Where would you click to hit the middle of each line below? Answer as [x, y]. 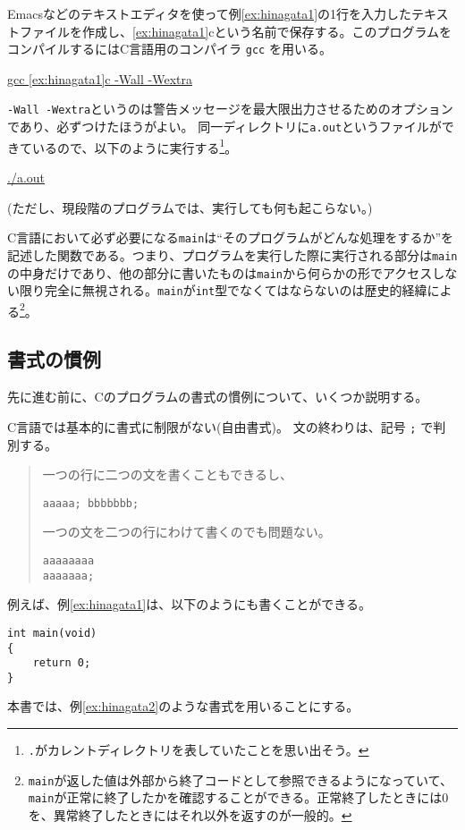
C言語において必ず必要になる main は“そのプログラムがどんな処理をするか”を [231, 237]
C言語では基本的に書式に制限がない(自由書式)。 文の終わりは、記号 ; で [220, 426]
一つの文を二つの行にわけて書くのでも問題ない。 [186, 532]
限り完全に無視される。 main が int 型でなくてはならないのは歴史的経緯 [223, 290]
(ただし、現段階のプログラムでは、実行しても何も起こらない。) [190, 207]
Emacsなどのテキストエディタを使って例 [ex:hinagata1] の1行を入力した [210, 13]
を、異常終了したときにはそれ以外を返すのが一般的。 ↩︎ [190, 815]
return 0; [62, 663]
